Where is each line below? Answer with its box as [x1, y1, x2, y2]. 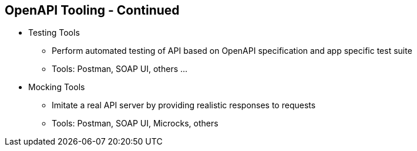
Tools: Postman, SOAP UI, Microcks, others [52, 118, 218, 129]
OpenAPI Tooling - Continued [5, 3, 180, 18]
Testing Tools [28, 28, 80, 38]
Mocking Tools [28, 82, 85, 92]
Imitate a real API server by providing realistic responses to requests [52, 100, 316, 111]
